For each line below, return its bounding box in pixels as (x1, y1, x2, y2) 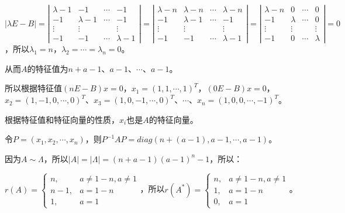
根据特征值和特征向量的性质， (5, 113, 119, 125)
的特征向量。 (149, 113, 198, 125)
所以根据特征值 (5, 82, 62, 94)
